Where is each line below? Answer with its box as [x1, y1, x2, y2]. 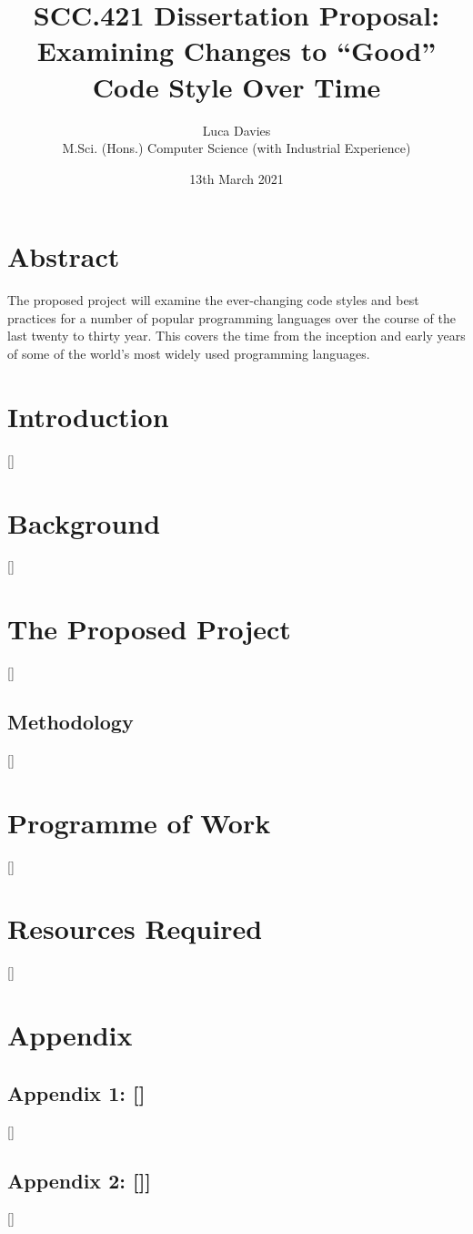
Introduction [7, 397, 169, 434]
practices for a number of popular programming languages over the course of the [7, 308, 456, 327]
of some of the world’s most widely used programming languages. [7, 344, 370, 362]
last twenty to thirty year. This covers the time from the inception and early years [7, 326, 466, 345]
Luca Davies [202, 120, 271, 139]
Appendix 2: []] [7, 1166, 152, 1194]
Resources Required [7, 910, 263, 947]
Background [7, 504, 161, 541]
